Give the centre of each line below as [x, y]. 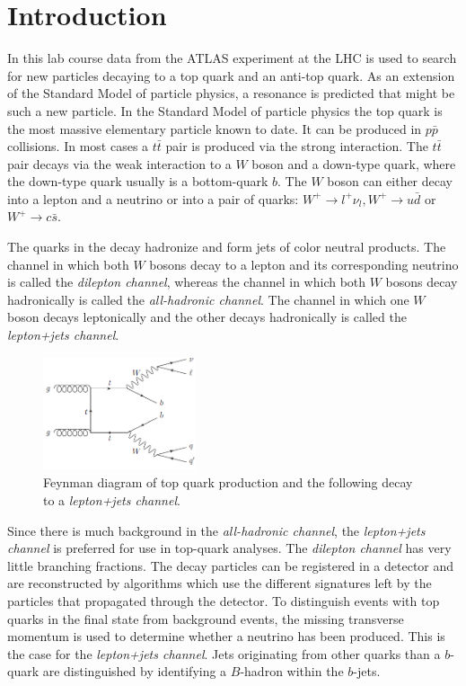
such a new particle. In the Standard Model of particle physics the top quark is [225, 110]
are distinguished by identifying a [135, 671]
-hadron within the [292, 671]
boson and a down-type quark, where [354, 163]
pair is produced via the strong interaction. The [297, 146]
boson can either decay [390, 181]
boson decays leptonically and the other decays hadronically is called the [207, 317]
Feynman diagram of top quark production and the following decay [228, 482]
